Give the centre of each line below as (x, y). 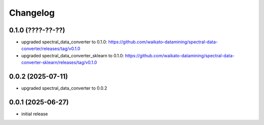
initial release (35, 114)
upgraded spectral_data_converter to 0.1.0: (64, 42)
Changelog (32, 13)
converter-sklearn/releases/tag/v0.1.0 (59, 62)
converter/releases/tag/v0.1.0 (51, 49)
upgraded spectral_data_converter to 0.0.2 (64, 88)
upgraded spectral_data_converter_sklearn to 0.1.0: (73, 55)
